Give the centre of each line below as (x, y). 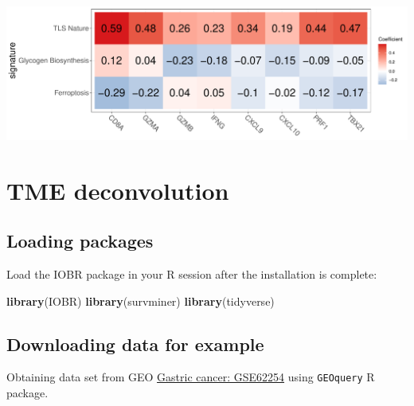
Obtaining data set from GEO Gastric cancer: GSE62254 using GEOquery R (191, 377)
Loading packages (80, 241)
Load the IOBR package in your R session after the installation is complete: (192, 274)
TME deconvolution (118, 190)
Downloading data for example (135, 344)
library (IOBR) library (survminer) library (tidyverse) (141, 301)
